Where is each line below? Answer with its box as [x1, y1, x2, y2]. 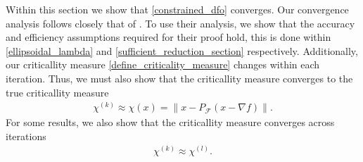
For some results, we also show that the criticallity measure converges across [6, 115, 335, 130]
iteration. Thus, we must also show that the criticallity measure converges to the [6, 70, 353, 85]
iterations [6, 128, 46, 143]
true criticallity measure [6, 85, 109, 99]
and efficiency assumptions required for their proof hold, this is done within [6, 30, 331, 44]
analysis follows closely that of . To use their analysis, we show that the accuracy [6, 15, 355, 30]
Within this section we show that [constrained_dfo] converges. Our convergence [6, 2, 349, 16]
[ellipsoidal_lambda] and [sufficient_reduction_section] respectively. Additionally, [6, 43, 358, 58]
